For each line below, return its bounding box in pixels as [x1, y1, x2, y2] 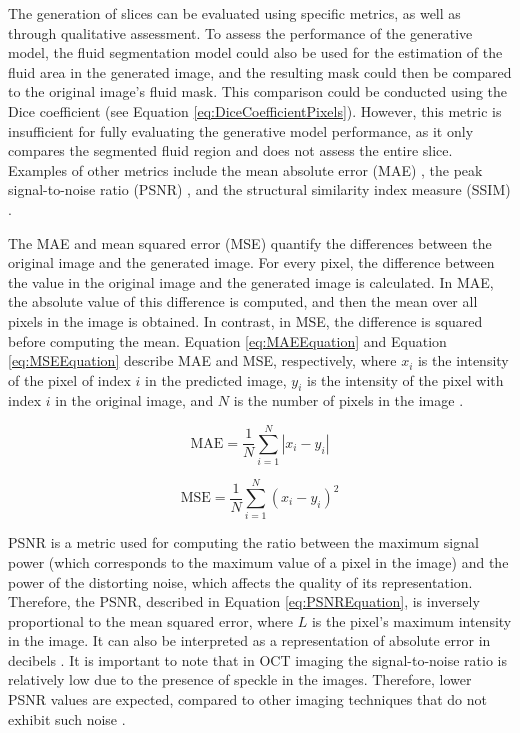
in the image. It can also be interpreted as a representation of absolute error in [8, 630, 491, 651]
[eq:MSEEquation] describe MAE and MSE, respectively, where [8, 350, 397, 371]
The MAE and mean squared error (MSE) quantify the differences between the [8, 232, 492, 253]
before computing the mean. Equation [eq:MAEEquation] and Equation [8, 330, 447, 351]
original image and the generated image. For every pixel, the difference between [8, 252, 495, 273]
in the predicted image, [145, 369, 287, 390]
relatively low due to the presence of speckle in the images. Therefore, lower [8, 669, 472, 690]
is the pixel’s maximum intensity [311, 610, 512, 631]
